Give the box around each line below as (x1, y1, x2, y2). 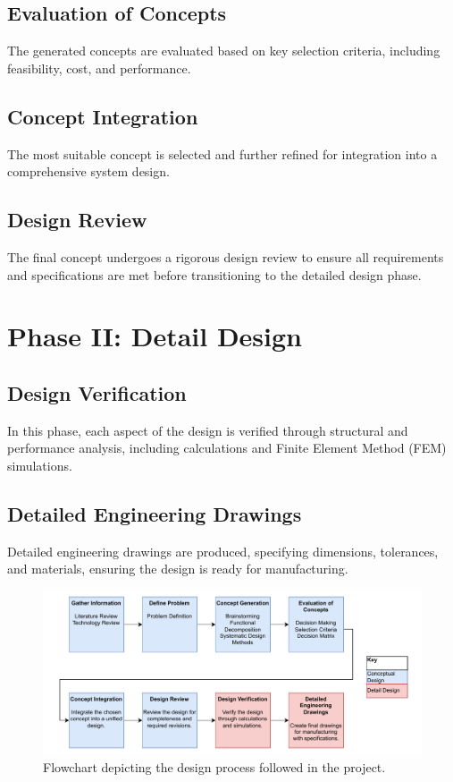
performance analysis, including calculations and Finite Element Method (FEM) (7, 438, 447, 457)
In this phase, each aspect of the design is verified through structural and (7, 421, 408, 439)
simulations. (7, 455, 72, 474)
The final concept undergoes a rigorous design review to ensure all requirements (7, 247, 444, 266)
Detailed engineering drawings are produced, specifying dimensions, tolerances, (7, 541, 439, 560)
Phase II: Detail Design (7, 318, 303, 354)
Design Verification (7, 378, 187, 406)
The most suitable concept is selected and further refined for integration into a (7, 144, 438, 163)
